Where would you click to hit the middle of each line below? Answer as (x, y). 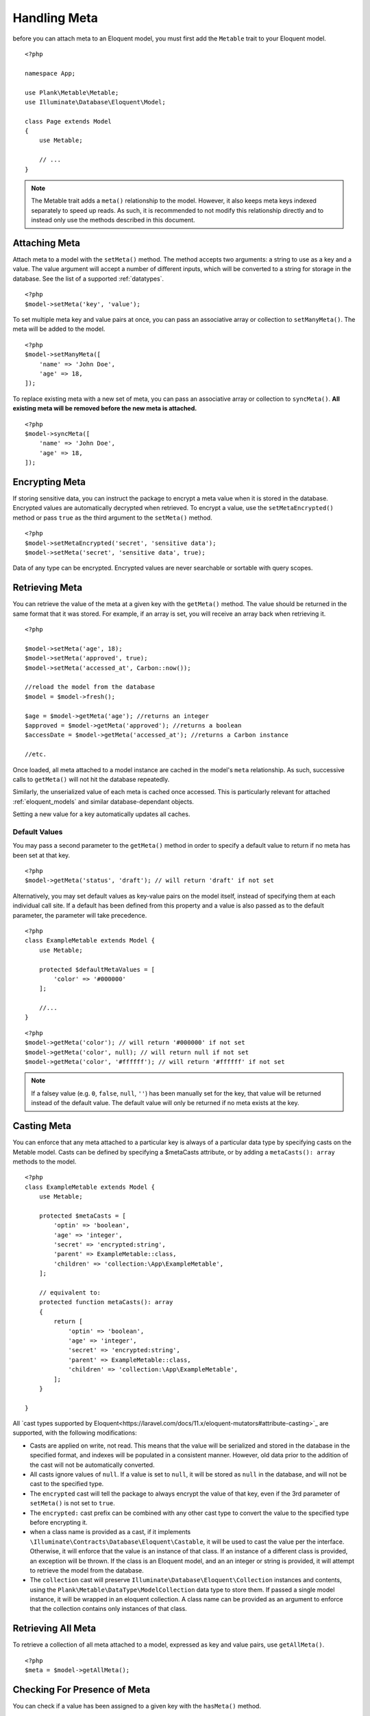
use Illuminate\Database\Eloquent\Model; (95, 102)
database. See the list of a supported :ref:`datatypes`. (88, 279)
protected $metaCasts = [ (83, 1216)
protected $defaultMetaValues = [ (97, 969)
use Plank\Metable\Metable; (72, 92)
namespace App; (50, 73)
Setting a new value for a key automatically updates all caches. (101, 814)
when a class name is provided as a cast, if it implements (110, 1532)
